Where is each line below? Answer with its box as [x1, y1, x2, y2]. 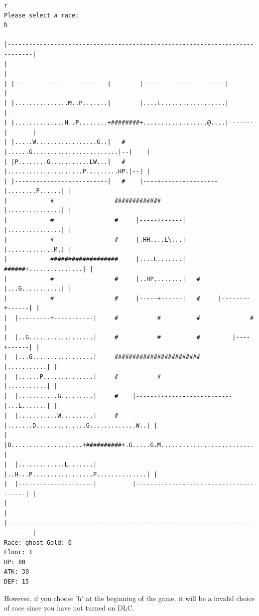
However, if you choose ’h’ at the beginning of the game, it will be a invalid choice [4, 593, 255, 603]
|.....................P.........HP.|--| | [4, 168, 150, 175]
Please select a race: [4, 11, 79, 19]
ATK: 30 [4, 568, 29, 576]
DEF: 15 [4, 578, 29, 586]
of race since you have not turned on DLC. [4, 603, 134, 613]
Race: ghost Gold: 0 [4, 539, 72, 546]
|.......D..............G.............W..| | [4, 422, 157, 429]
